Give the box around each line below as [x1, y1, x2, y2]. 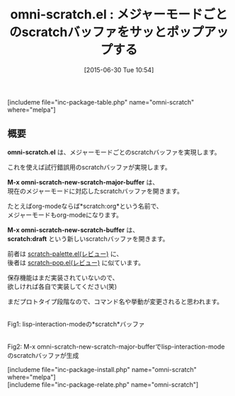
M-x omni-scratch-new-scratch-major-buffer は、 [7, 177, 159, 186]
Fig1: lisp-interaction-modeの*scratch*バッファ [7, 320, 145, 328]
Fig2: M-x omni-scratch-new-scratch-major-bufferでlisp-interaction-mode [7, 342, 225, 351]
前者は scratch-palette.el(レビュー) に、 [7, 249, 123, 258]
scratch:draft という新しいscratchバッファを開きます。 [7, 234, 169, 243]
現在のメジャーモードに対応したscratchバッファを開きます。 [7, 187, 184, 195]
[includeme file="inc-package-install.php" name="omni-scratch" [7, 365, 197, 373]
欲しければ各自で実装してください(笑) [7, 282, 117, 291]
